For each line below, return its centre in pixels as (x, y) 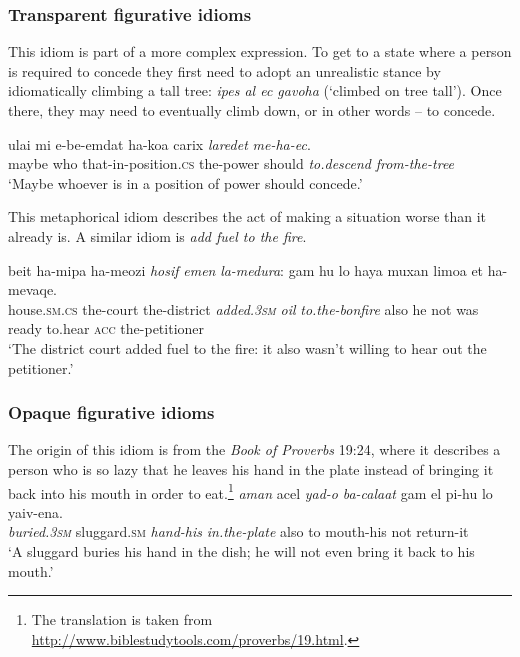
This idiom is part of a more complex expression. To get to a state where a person (260, 51)
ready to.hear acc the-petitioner (106, 328)
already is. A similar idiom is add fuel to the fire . (157, 235)
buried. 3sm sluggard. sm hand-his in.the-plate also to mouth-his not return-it (238, 531)
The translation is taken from (122, 619)
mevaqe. (32, 289)
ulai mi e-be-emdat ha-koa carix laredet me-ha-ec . (159, 143)
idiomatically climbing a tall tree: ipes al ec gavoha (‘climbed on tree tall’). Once (255, 90)
